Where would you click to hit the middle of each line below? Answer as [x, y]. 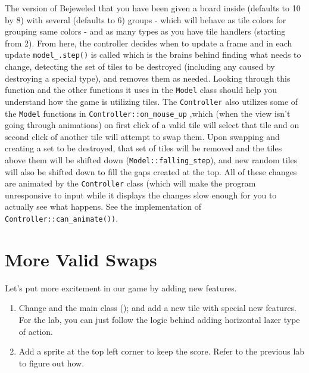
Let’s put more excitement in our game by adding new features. [121, 287]
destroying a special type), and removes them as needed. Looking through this [148, 78]
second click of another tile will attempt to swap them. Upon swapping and [142, 136]
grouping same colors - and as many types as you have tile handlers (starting [145, 31]
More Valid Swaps [81, 259]
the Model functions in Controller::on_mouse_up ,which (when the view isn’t [148, 113]
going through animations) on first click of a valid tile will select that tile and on [152, 125]
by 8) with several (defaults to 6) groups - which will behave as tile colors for [146, 19]
